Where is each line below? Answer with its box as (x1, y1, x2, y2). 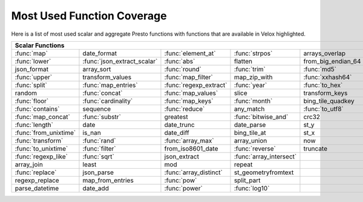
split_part (234, 176, 261, 184)
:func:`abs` (164, 57, 195, 65)
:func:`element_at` (164, 49, 216, 57)
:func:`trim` (234, 65, 266, 73)
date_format (82, 49, 117, 57)
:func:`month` (234, 97, 273, 105)
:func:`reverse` (234, 144, 276, 152)
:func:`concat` (82, 88, 123, 97)
